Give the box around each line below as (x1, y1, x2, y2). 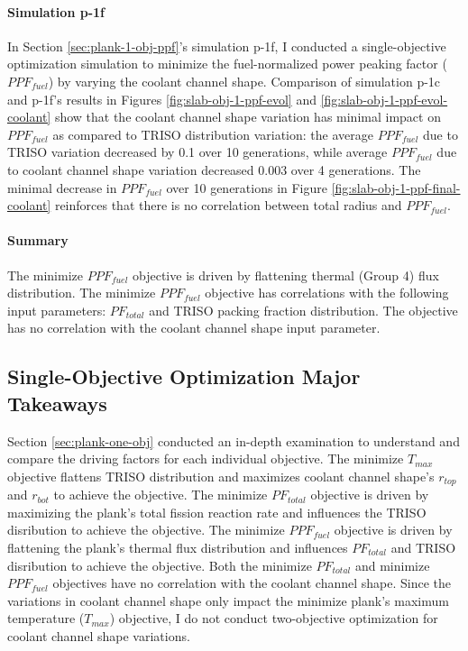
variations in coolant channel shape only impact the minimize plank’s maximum (7, 591, 449, 610)
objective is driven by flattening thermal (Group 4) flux (133, 265, 439, 284)
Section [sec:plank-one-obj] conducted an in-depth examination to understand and (7, 431, 460, 450)
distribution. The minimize (7, 283, 156, 302)
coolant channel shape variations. (7, 626, 190, 645)
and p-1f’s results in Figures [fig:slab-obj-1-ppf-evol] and (7, 89, 317, 108)
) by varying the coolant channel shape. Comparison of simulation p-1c (48, 71, 441, 90)
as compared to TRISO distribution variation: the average (52, 124, 373, 143)
